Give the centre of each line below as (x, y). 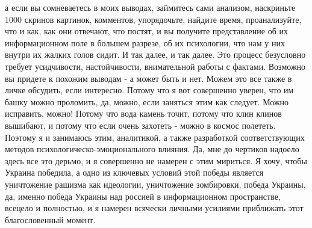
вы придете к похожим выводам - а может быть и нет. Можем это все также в (148, 78)
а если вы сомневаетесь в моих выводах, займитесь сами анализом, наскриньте (150, 7)
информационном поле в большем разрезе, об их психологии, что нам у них (145, 42)
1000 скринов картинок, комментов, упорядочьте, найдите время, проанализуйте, (153, 19)
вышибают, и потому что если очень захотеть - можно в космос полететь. (140, 125)
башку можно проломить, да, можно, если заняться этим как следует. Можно (147, 101)
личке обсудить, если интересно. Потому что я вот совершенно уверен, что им (149, 90)
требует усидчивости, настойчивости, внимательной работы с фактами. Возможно (155, 66)
